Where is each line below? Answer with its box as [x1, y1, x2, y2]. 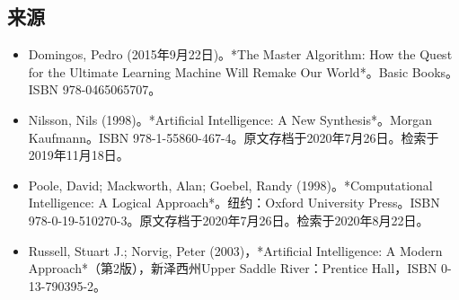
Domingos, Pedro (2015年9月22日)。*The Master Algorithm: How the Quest [28, 45, 453, 64]
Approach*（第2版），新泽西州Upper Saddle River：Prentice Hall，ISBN [28, 259, 437, 278]
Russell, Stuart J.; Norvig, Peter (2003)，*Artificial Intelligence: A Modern [28, 241, 443, 260]
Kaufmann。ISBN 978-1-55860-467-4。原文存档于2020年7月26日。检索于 [28, 128, 439, 146]
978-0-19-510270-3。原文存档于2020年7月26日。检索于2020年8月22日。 [28, 210, 429, 229]
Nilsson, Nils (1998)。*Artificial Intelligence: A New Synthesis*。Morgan [28, 110, 433, 128]
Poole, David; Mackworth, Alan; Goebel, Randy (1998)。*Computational [28, 175, 433, 194]
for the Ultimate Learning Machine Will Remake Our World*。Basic [28, 62, 409, 81]
